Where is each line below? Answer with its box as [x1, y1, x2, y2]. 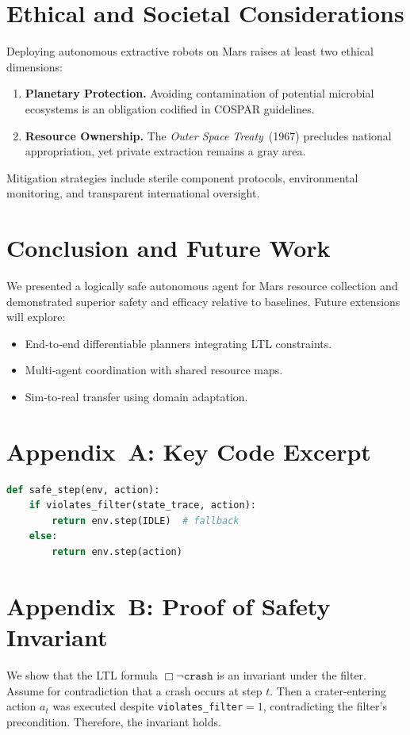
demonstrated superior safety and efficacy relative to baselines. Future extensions [6, 293, 400, 309]
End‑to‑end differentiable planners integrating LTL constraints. [25, 335, 332, 351]
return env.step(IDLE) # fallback [52, 515, 239, 526]
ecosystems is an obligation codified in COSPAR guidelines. [25, 100, 315, 117]
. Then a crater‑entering [270, 682, 386, 699]
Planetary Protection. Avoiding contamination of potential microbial [25, 85, 374, 101]
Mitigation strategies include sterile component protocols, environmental [6, 169, 358, 186]
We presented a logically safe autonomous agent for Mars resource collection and [6, 278, 398, 293]
